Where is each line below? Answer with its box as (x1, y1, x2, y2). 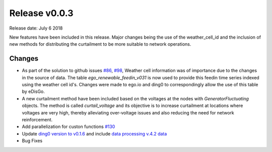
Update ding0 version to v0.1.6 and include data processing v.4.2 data (22, 130, 167, 136)
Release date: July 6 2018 (9, 25, 63, 31)
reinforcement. (22, 116, 53, 122)
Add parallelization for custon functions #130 (22, 123, 115, 130)
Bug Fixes (22, 138, 43, 144)
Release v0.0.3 (9, 8, 74, 19)
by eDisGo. (22, 88, 45, 95)
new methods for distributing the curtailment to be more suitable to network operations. (9, 41, 191, 47)
